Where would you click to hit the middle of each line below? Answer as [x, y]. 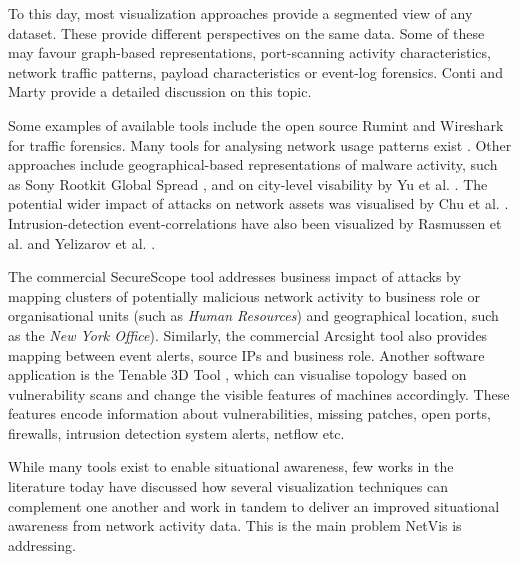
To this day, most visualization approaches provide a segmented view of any [240, 13]
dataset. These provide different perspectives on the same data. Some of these [246, 32]
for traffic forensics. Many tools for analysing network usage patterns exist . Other [260, 144]
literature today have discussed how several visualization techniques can [228, 486]
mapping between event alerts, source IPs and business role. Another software [246, 354]
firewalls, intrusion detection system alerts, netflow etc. [176, 432]
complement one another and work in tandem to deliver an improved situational [254, 505]
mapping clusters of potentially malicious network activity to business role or [244, 295]
